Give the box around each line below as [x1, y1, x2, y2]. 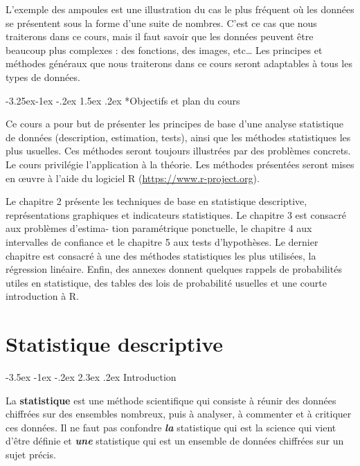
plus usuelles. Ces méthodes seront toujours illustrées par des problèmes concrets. [6, 143, 351, 158]
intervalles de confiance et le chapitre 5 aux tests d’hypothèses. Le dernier [6, 234, 318, 249]
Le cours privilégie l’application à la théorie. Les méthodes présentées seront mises [6, 156, 354, 171]
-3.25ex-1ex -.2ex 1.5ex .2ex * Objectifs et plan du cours [6, 93, 240, 107]
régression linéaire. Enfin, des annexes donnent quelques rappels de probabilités [6, 262, 342, 276]
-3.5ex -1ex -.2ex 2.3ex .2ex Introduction [6, 370, 177, 384]
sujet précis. [6, 447, 56, 461]
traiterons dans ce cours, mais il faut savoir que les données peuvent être [6, 29, 314, 44]
